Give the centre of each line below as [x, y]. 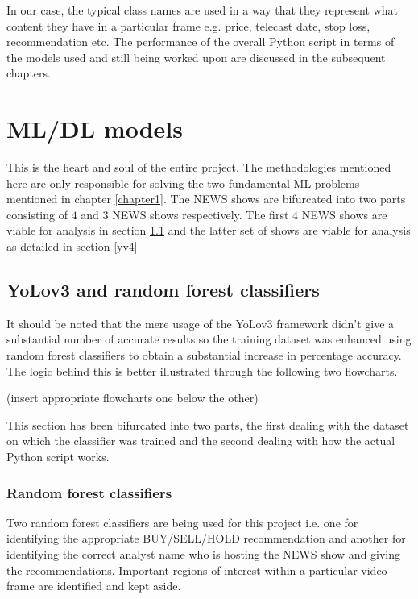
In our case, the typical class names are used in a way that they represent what [202, 10]
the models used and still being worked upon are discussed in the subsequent [196, 57]
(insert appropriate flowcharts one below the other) [132, 398]
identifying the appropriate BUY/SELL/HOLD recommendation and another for [206, 538]
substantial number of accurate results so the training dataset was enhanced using [209, 339]
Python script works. [58, 457]
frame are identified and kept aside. [94, 586]
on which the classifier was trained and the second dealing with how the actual [201, 441]
